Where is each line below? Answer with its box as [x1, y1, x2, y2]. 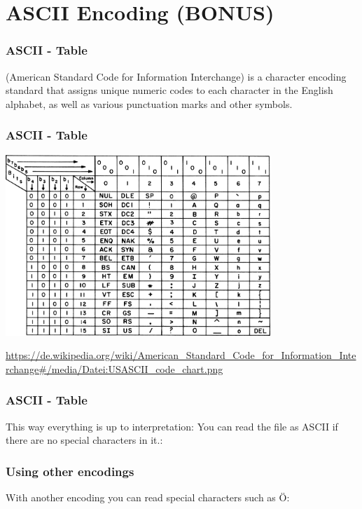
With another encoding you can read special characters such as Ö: [6, 489, 290, 504]
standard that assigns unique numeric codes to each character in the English [6, 83, 333, 97]
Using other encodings [6, 462, 134, 480]
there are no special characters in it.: [6, 433, 163, 447]
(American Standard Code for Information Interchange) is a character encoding [6, 69, 347, 83]
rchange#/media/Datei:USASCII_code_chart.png [6, 361, 223, 376]
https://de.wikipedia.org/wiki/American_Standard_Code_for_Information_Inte [6, 348, 356, 362]
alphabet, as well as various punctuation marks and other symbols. [6, 96, 293, 111]
